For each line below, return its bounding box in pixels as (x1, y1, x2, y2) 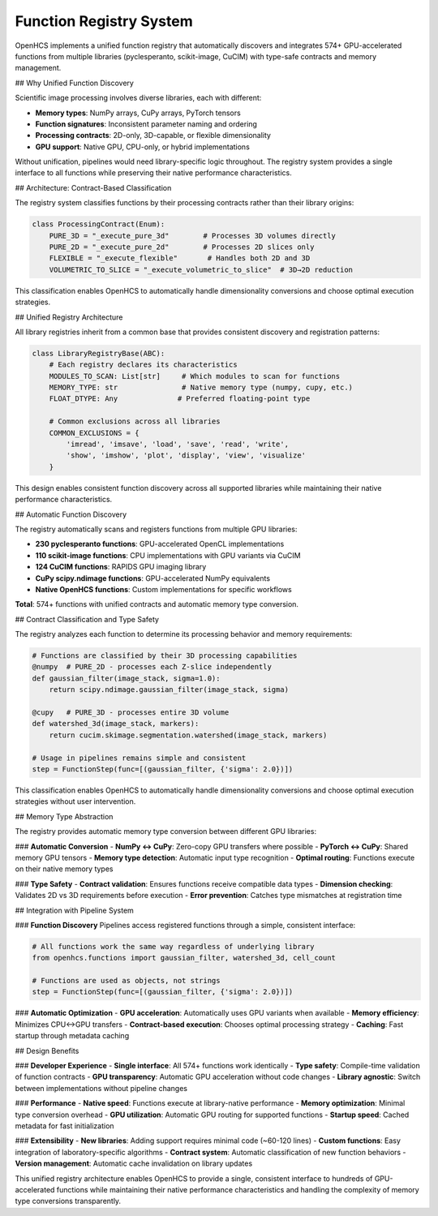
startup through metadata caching (15, 1031, 130, 1041)
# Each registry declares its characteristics (49, 360, 238, 369)
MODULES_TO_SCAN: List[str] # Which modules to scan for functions (49, 372, 341, 380)
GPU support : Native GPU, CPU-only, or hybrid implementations (35, 142, 251, 152)
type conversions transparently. (15, 1197, 122, 1206)
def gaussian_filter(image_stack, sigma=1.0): (32, 673, 221, 683)
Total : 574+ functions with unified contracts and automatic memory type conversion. (15, 599, 299, 609)
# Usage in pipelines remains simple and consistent (32, 753, 247, 763)
